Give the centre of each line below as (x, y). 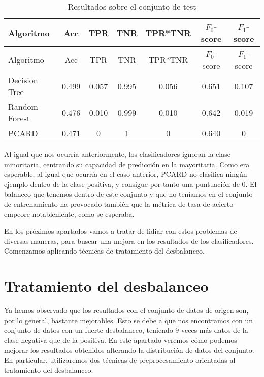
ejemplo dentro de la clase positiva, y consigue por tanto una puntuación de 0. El (130, 184)
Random (23, 106)
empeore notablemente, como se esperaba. (69, 214)
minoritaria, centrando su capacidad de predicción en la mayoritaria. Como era (127, 164)
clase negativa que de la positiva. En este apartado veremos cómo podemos (121, 340)
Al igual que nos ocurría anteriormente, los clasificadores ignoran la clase (117, 154)
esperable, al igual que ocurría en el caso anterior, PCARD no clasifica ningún (126, 174)
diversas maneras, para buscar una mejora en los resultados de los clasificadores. (129, 241)
